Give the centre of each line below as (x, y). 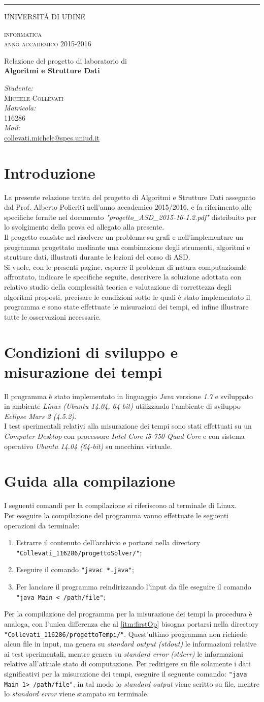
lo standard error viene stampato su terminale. (77, 694)
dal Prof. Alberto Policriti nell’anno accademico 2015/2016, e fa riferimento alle (128, 207)
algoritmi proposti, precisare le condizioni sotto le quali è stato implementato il (127, 297)
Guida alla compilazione (90, 481)
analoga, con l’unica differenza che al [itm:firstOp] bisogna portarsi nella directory (131, 623)
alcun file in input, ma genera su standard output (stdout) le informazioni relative (130, 644)
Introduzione (50, 172)
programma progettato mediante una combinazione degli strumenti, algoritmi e (127, 247)
